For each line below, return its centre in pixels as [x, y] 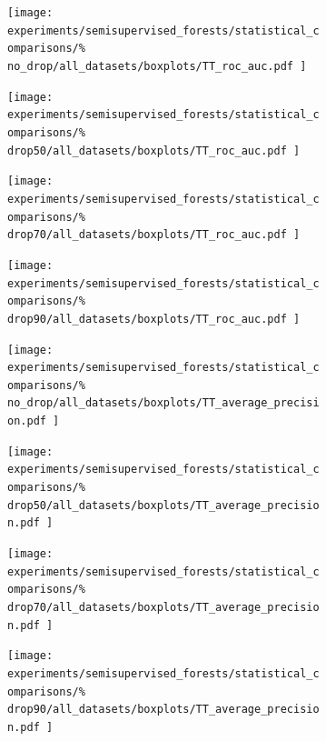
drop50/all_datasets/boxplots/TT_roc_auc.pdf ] [154, 150]
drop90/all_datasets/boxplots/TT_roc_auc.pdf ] [154, 319]
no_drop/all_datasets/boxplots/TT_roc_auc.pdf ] [157, 66]
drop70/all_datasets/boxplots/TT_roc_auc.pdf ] [154, 235]
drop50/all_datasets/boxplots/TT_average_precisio [163, 505]
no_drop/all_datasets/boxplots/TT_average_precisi [163, 403]
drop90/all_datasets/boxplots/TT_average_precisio [163, 710]
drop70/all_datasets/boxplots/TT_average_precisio [163, 608]
